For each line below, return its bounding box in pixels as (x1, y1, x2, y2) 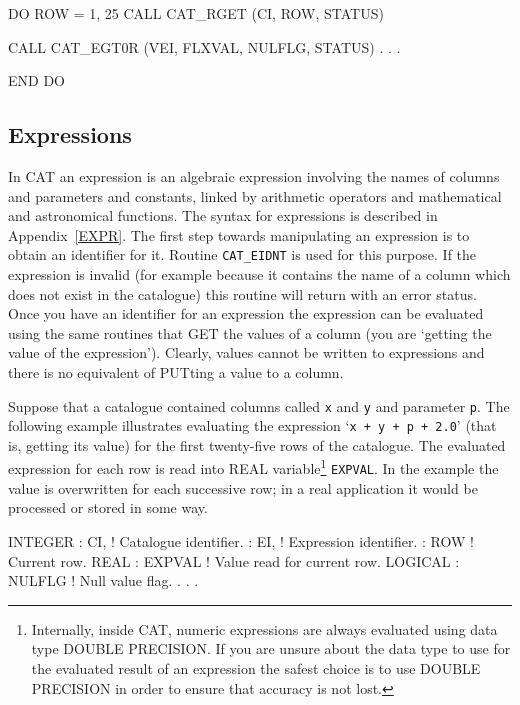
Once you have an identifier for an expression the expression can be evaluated (8, 303, 484, 324)
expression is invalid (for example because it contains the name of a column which (8, 264, 511, 285)
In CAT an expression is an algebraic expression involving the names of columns (8, 165, 500, 186)
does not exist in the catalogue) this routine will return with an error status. (8, 283, 477, 304)
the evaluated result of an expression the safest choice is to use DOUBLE (31, 657, 481, 678)
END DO (8, 70, 65, 91)
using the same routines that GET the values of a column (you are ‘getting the (8, 322, 492, 343)
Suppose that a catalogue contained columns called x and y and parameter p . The (8, 395, 510, 416)
